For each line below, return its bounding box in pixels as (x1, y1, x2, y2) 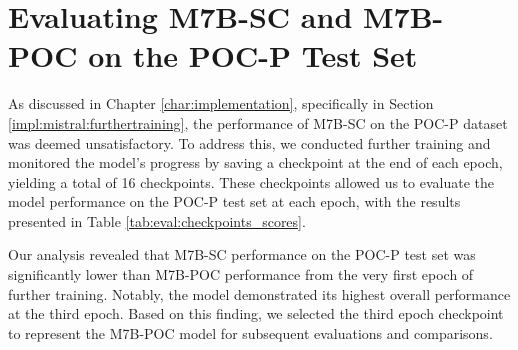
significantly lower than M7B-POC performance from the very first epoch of (8, 264, 474, 285)
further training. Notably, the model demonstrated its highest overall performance (8, 283, 511, 304)
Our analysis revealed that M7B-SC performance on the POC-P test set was (8, 244, 476, 265)
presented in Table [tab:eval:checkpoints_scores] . (8, 210, 306, 231)
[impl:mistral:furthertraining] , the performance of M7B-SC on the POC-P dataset (8, 112, 508, 133)
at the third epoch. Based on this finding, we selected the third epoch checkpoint (8, 303, 504, 324)
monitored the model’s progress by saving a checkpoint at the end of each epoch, (8, 152, 503, 173)
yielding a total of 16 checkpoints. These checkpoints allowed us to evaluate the (8, 171, 494, 192)
